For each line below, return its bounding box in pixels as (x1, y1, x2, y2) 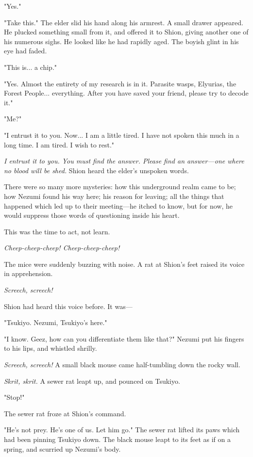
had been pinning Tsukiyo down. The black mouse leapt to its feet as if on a (4, 434, 231, 444)
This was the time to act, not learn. (4, 226, 110, 236)
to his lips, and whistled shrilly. (4, 343, 97, 353)
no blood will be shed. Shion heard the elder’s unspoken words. (4, 165, 189, 175)
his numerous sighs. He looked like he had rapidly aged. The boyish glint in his (4, 36, 239, 46)
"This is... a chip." (4, 62, 57, 72)
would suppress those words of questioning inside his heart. (4, 210, 180, 220)
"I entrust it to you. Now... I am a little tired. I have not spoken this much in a (4, 130, 239, 140)
